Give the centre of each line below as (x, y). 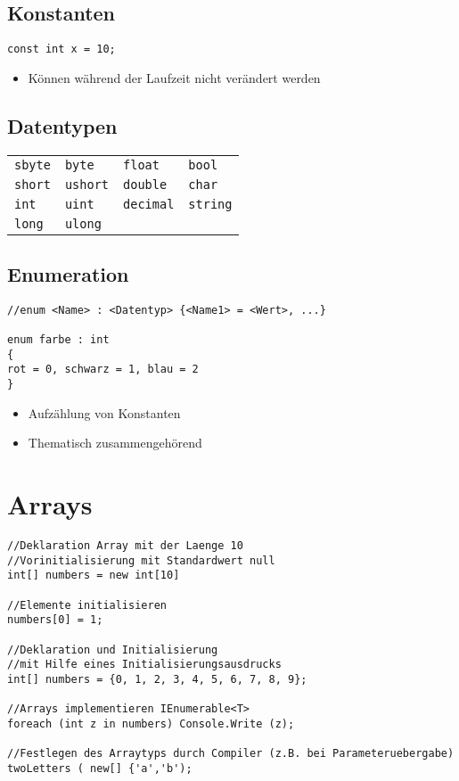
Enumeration (68, 274)
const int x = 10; (61, 49)
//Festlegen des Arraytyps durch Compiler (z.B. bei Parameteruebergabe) (231, 754)
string (210, 204)
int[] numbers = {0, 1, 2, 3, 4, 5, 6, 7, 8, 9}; (157, 680)
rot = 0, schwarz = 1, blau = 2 (103, 370)
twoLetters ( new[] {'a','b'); (100, 768)
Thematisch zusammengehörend (115, 443)
